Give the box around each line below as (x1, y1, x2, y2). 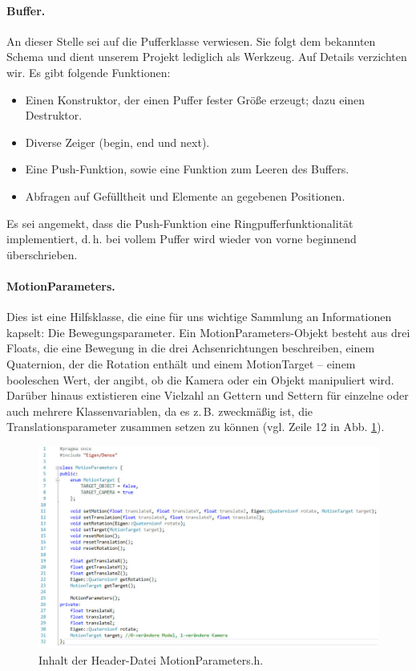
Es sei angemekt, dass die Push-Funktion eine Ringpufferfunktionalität (6, 214, 353, 231)
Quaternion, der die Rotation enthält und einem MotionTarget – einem (6, 355, 356, 372)
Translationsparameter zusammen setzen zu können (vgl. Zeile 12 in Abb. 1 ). (6, 418, 385, 435)
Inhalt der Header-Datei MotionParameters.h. (38, 652, 264, 669)
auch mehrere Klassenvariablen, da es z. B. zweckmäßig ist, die (6, 402, 313, 419)
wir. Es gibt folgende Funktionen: (6, 63, 171, 80)
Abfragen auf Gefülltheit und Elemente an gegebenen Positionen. (25, 187, 345, 204)
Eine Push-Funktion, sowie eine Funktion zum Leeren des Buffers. (25, 161, 349, 177)
